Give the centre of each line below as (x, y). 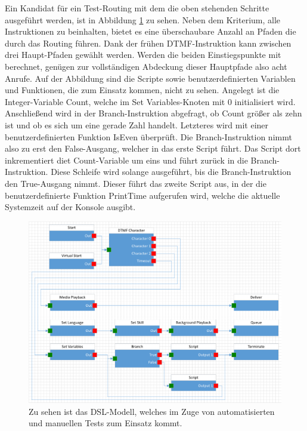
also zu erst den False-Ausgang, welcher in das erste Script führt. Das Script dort (153, 148)
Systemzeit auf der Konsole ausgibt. (70, 207)
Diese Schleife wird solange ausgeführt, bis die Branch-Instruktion (171, 172)
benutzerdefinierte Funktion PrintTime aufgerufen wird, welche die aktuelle (142, 195)
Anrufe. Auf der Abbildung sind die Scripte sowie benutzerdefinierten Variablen (150, 78)
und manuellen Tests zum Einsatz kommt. (106, 423)
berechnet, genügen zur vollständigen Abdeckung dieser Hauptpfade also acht (146, 66)
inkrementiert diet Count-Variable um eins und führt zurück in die (126, 160)
